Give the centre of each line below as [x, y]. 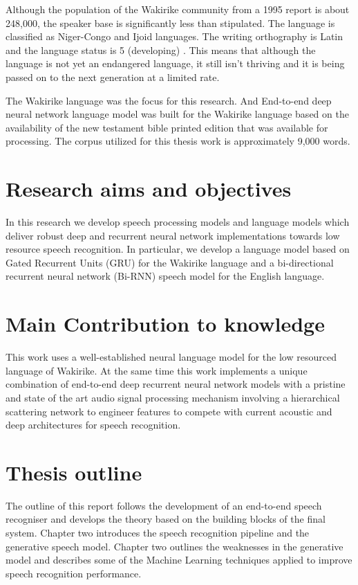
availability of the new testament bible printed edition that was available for [167, 127]
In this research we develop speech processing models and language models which [178, 222]
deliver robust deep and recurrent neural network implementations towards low [173, 235]
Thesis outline [74, 472]
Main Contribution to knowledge [165, 324]
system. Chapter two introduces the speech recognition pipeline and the [158, 533]
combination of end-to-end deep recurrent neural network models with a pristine [176, 384]
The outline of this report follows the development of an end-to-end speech [164, 505]
